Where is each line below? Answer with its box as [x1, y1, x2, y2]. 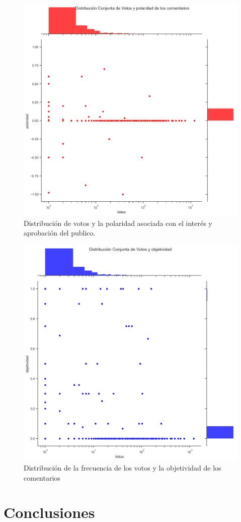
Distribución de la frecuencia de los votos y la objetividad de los [24, 462, 221, 473]
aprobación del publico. [24, 227, 96, 238]
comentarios [24, 472, 60, 483]
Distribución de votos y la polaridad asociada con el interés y [24, 217, 212, 228]
